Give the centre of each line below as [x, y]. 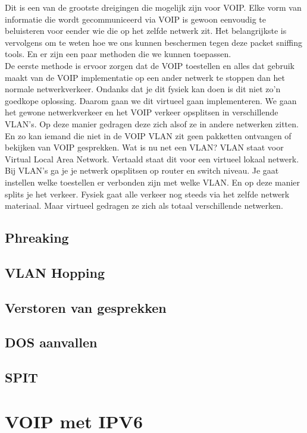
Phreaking [37, 238]
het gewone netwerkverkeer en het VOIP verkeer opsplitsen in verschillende [142, 112]
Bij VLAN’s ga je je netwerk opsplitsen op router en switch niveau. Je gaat [142, 170]
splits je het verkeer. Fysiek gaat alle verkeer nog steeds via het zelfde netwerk [147, 194]
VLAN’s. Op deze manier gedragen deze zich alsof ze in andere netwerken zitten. [152, 123]
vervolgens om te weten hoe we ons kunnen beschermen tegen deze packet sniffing [154, 42]
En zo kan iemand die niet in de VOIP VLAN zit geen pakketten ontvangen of [148, 135]
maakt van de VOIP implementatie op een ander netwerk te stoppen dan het [145, 77]
